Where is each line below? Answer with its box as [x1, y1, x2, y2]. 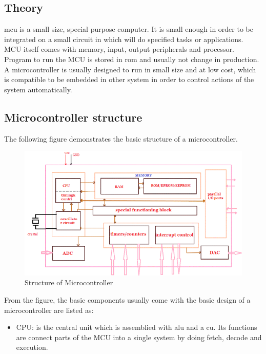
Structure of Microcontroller [25, 277, 113, 288]
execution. [16, 342, 48, 352]
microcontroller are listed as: [4, 304, 94, 315]
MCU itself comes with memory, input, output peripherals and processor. [4, 44, 234, 54]
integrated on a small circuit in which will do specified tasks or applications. [4, 33, 243, 44]
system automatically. [4, 84, 72, 94]
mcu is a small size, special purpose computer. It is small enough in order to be [4, 24, 253, 34]
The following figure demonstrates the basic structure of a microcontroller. [4, 133, 238, 144]
